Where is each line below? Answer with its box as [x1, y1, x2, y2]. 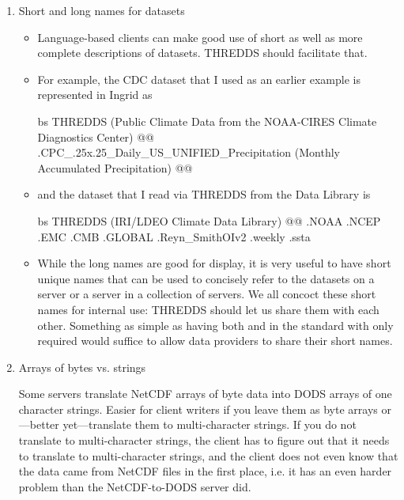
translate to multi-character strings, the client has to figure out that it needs [18, 432, 390, 449]
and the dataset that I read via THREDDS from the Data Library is [37, 186, 371, 203]
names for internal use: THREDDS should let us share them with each [37, 301, 379, 317]
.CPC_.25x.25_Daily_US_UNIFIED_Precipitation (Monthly [37, 144, 340, 161]
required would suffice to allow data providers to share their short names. [37, 332, 393, 349]
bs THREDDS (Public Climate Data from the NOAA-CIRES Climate [37, 112, 377, 129]
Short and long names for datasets [18, 2, 185, 18]
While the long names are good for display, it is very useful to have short [37, 255, 391, 271]
